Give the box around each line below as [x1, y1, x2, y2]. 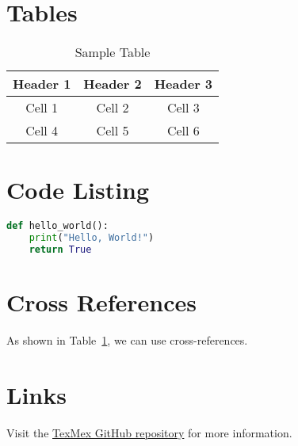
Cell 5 [96, 121, 129, 140]
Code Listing [6, 173, 150, 206]
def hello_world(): [6, 220, 109, 232]
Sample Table [74, 43, 151, 62]
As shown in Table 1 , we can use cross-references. [6, 332, 248, 348]
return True [29, 244, 92, 255]
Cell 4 [25, 121, 59, 140]
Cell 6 [166, 121, 200, 140]
